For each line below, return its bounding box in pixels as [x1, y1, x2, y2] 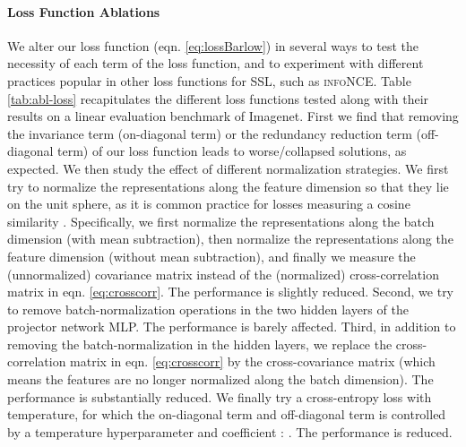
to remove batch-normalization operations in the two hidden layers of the [7, 299, 409, 318]
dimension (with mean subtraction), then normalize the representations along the [7, 229, 453, 248]
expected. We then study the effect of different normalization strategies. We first [7, 159, 449, 177]
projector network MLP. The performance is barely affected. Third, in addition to [7, 317, 456, 336]
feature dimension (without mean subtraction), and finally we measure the [7, 246, 416, 265]
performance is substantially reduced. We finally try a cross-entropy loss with [7, 387, 432, 406]
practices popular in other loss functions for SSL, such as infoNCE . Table [7, 71, 411, 90]
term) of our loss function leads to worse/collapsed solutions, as [57, 142, 407, 160]
